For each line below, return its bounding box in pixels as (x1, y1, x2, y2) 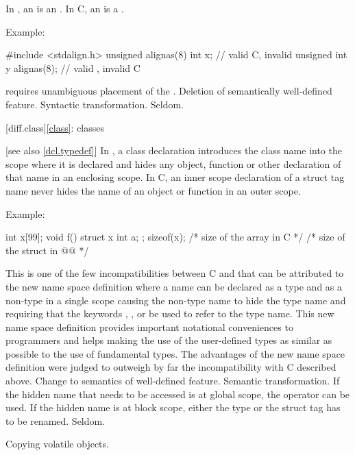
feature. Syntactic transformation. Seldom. (5, 97, 184, 111)
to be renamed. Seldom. (5, 413, 106, 428)
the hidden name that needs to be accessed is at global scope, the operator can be (5, 386, 350, 401)
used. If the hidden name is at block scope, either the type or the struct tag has (5, 400, 341, 415)
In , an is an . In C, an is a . (5, 1, 124, 15)
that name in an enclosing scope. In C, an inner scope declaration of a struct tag (5, 170, 345, 184)
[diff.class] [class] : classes (5, 120, 105, 134)
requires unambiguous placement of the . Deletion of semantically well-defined (5, 84, 332, 98)
